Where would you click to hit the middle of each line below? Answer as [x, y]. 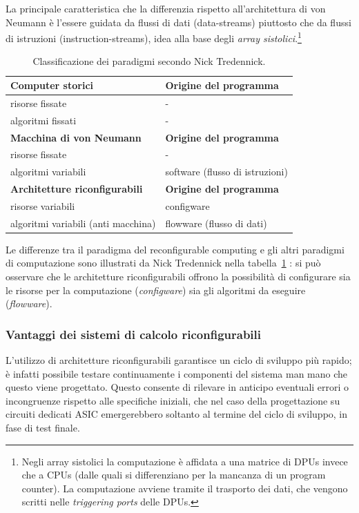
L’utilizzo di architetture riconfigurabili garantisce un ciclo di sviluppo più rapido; [179, 360]
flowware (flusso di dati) [216, 223]
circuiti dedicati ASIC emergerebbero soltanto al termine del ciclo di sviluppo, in [177, 414]
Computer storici [52, 85]
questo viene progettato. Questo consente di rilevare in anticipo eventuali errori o [177, 387]
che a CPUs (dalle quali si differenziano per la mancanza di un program [174, 475]
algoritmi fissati [43, 120]
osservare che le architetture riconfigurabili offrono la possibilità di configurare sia [178, 277]
